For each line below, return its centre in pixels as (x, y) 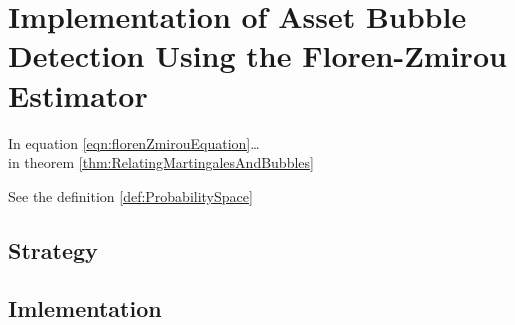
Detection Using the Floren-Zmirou (257, 55)
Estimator (78, 94)
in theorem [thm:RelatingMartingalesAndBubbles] (161, 162)
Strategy (53, 249)
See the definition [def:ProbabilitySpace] (130, 195)
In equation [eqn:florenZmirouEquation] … (134, 142)
